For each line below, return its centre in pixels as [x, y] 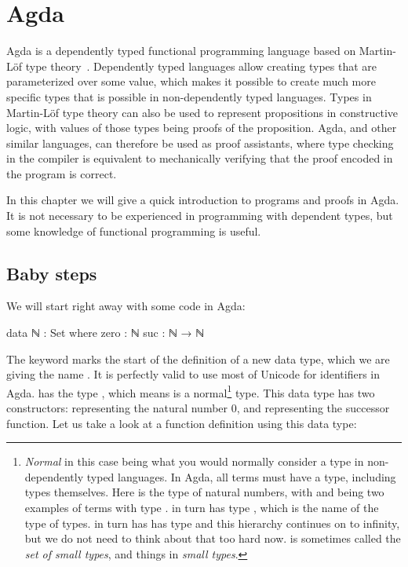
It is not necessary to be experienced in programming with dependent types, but [200, 216]
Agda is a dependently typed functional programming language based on [181, 51]
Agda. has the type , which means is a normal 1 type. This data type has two [191, 391]
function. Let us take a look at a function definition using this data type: [182, 423]
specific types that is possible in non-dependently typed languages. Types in [189, 96]
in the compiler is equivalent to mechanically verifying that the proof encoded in [200, 158]
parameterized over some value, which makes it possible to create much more [191, 81]
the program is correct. [62, 173]
